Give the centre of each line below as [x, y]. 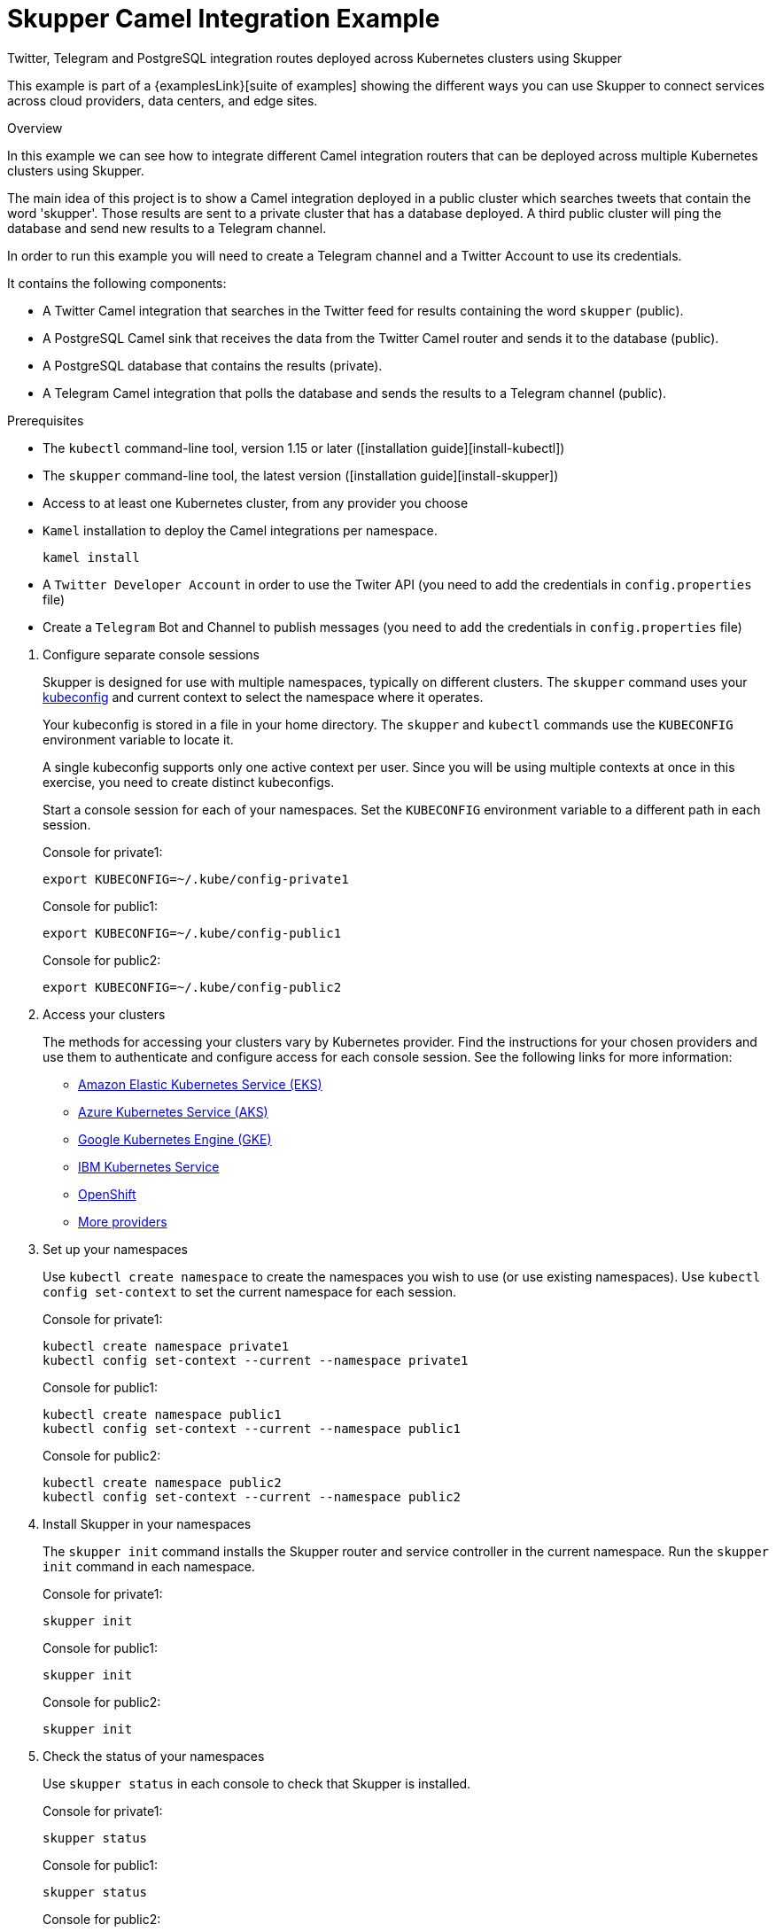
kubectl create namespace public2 [162, 1482]
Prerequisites [46, 420]
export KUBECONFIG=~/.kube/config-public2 [192, 987]
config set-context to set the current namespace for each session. [249, 1291]
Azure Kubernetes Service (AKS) [173, 1111]
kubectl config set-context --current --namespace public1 [252, 1428]
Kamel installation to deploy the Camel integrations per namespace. [240, 530]
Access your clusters [104, 1014]
